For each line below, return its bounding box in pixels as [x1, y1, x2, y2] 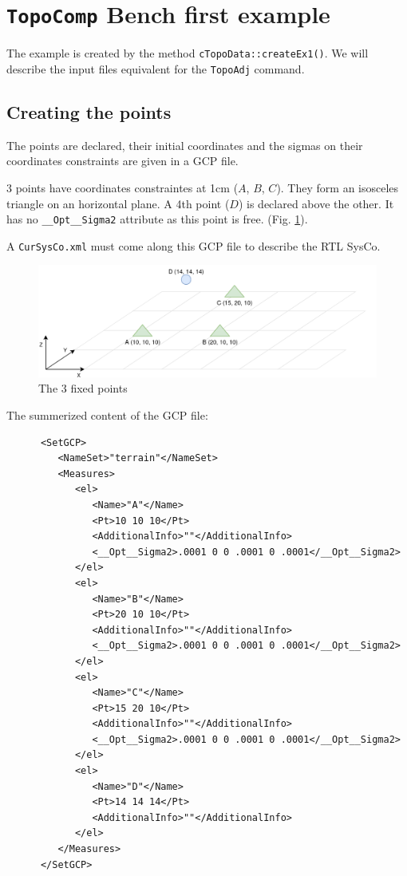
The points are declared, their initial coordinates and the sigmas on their [6, 136, 363, 153]
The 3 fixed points [38, 380, 128, 397]
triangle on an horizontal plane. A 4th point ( [6, 195, 230, 211]
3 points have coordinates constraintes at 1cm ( [6, 179, 239, 195]
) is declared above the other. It [238, 195, 394, 211]
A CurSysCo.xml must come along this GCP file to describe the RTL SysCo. [6, 237, 381, 254]
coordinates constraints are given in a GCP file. [6, 152, 239, 169]
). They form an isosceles [276, 179, 399, 195]
